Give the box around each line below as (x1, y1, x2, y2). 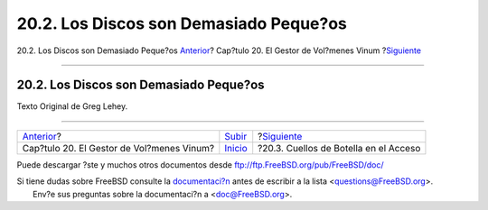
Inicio (224, 142, 248, 154)
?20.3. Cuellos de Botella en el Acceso (258, 142, 421, 154)
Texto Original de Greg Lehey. (16, 101, 128, 112)
